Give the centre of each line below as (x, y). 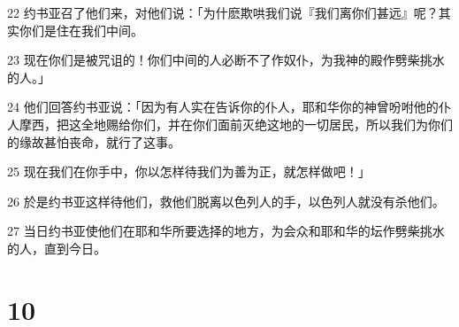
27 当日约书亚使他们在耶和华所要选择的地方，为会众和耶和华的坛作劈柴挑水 (226, 231)
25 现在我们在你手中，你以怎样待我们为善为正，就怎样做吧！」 (189, 171)
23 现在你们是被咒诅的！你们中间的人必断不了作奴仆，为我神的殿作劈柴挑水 (226, 60)
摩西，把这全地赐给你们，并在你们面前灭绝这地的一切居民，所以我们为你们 (236, 124)
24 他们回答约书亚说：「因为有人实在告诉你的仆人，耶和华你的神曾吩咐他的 (223, 107)
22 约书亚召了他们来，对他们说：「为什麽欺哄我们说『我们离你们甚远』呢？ (223, 12)
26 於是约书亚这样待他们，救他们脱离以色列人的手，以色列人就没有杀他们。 (226, 201)
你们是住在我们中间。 (81, 30)
